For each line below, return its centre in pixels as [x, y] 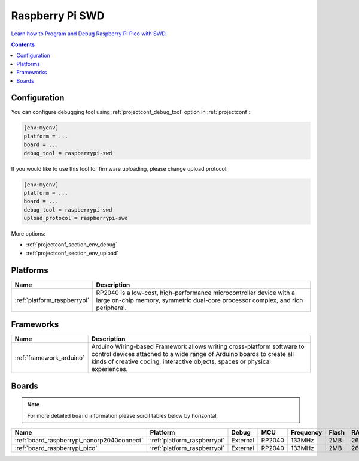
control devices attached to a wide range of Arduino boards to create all [193, 354]
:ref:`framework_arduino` [50, 358]
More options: [28, 234]
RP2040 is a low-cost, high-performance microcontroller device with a [196, 293]
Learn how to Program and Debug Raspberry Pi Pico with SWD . [89, 34]
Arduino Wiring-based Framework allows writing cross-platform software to [198, 346]
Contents [23, 44]
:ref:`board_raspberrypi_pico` [56, 448]
